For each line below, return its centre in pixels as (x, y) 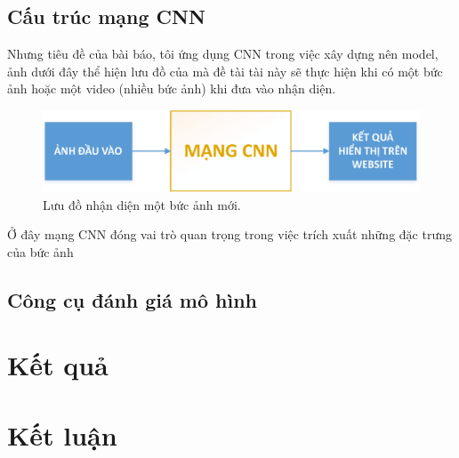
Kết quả (58, 365)
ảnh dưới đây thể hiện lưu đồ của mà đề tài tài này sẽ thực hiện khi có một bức (225, 71)
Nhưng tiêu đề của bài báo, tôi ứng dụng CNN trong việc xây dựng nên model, (223, 54)
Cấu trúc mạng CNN (106, 16)
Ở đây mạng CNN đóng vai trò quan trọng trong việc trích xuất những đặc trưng (229, 234)
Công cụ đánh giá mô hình (133, 299)
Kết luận (62, 434)
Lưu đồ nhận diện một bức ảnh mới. (142, 204)
